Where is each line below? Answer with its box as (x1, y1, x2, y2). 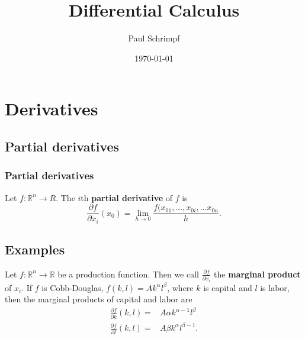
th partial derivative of (81, 191, 173, 204)
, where (167, 281, 194, 293)
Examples (5, 240, 65, 258)
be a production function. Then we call (57, 267, 200, 280)
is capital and (203, 281, 252, 293)
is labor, (260, 281, 290, 293)
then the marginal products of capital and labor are (5, 293, 192, 305)
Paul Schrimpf (128, 32, 180, 44)
